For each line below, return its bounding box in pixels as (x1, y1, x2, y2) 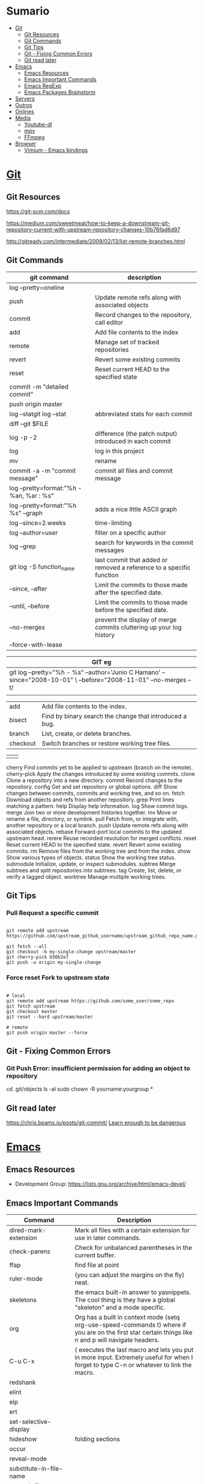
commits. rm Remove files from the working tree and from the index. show (6, 847, 192, 855)
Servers (14, 95, 35, 102)
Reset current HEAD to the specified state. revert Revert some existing (6, 841, 181, 848)
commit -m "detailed (9, 382, 69, 391)
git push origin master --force (6, 1029, 88, 1036)
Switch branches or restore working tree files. (41, 739, 171, 747)
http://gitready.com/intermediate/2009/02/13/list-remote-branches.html (6, 237, 185, 245)
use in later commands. (74, 1233, 141, 1242)
